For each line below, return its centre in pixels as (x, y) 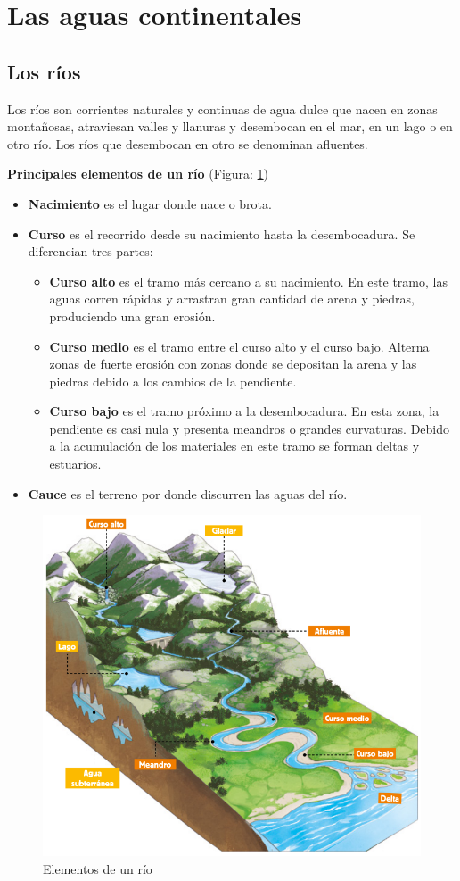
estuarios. (75, 464)
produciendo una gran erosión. (132, 316)
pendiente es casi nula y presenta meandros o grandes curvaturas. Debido (250, 428)
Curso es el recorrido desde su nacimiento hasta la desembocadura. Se (222, 233)
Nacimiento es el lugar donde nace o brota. (150, 203)
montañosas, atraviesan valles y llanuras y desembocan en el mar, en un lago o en (230, 126)
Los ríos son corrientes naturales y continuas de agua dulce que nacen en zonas (222, 108)
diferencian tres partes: (90, 251)
